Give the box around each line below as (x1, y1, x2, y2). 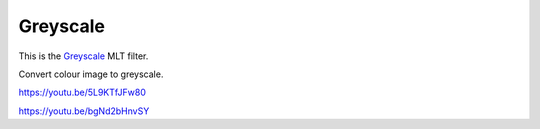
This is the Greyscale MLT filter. (18, 50, 149, 62)
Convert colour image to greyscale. (18, 68, 164, 80)
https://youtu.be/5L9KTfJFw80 (18, 86, 147, 99)
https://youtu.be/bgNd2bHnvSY (18, 105, 150, 117)
